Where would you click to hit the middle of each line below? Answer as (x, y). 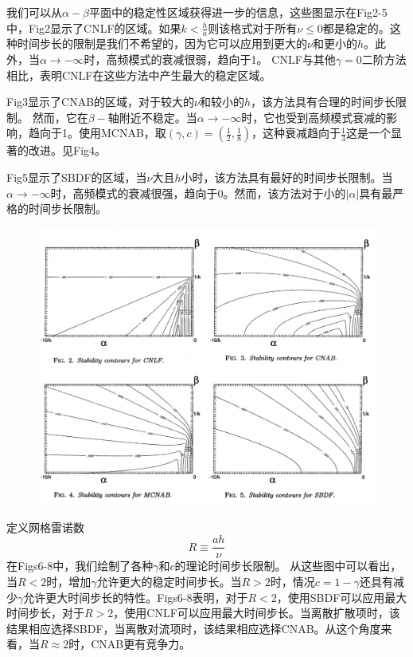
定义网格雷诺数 (45, 527)
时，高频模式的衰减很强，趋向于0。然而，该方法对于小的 (198, 193)
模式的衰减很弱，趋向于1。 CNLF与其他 (232, 59)
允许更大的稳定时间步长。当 (169, 581)
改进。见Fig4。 (67, 150)
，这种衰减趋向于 (296, 133)
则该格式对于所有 (253, 28)
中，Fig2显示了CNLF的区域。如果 (94, 28)
